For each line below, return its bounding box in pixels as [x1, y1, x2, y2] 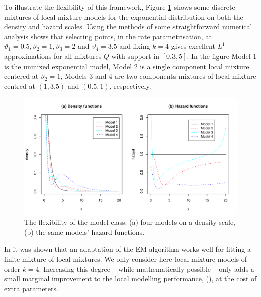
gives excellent [171, 41, 215, 51]
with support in [111, 50, 160, 61]
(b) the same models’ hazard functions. [24, 226, 145, 237]
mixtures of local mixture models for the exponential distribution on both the [4, 11, 243, 22]
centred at [4, 80, 35, 91]
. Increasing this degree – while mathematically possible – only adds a [39, 263, 254, 274]
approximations [4, 50, 52, 61]
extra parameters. [4, 283, 58, 293]
